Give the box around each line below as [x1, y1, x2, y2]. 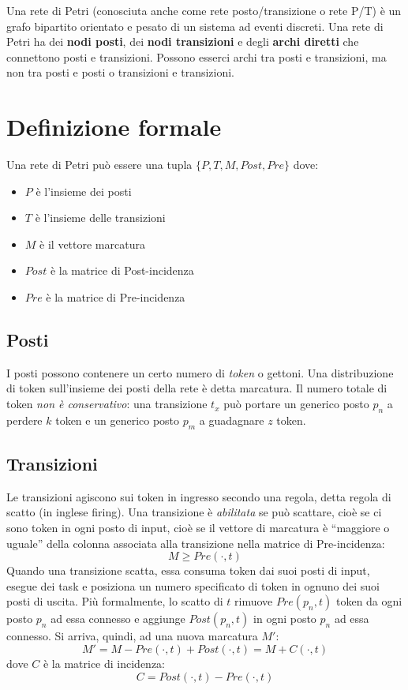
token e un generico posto [55, 411, 180, 428]
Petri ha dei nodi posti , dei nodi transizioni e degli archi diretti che [6, 33, 359, 50]
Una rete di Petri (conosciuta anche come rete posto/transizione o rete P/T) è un [6, 2, 402, 18]
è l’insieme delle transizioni [35, 209, 166, 226]
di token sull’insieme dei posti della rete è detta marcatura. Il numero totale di [6, 380, 387, 396]
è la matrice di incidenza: [43, 655, 165, 671]
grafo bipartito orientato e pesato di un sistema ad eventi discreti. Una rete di [6, 17, 384, 34]
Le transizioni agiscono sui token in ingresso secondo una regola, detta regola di [6, 488, 391, 504]
